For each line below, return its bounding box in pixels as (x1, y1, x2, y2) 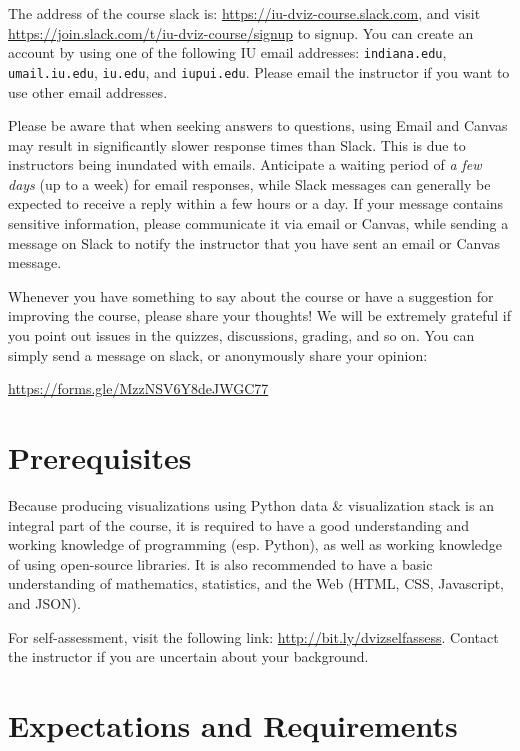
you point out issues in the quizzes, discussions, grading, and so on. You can (8, 325, 475, 346)
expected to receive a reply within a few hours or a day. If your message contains (8, 193, 504, 214)
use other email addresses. (8, 81, 168, 102)
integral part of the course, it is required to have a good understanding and (8, 514, 469, 535)
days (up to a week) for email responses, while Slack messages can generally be (8, 173, 491, 194)
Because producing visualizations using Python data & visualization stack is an (8, 494, 494, 515)
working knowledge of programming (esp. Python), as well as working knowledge (8, 534, 503, 555)
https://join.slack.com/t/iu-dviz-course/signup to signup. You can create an (8, 22, 474, 43)
